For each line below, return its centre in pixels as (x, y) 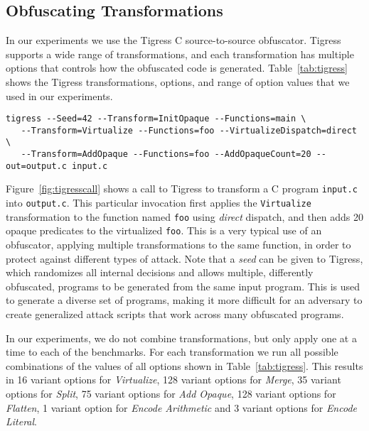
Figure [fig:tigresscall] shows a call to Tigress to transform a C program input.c (182, 189)
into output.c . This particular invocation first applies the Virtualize (159, 203)
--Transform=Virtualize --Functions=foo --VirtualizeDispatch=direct (189, 130)
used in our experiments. (59, 96)
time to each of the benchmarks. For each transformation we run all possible (172, 352)
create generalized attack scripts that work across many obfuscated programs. (175, 314)
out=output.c (36, 166)
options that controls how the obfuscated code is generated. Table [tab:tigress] (177, 68)
